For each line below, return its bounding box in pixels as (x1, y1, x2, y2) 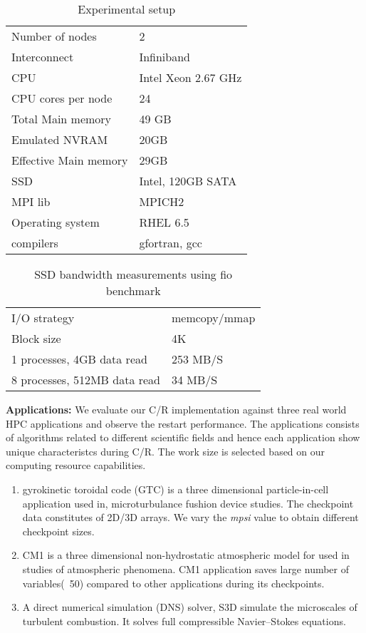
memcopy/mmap (172, 309, 256, 326)
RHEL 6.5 (139, 214, 189, 230)
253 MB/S (172, 351, 224, 367)
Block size (11, 330, 61, 346)
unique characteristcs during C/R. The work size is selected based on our (6, 443, 325, 458)
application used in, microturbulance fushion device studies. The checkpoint (22, 495, 354, 510)
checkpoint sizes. (22, 523, 95, 538)
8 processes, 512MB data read (11, 371, 160, 388)
